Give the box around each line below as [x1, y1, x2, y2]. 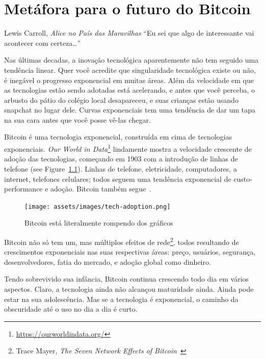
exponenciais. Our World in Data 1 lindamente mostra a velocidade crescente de [4, 142, 252, 154]
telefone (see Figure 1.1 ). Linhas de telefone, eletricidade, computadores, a [4, 163, 237, 174]
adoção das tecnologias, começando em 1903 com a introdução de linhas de [4, 153, 238, 164]
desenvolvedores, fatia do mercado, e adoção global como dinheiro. [4, 256, 211, 267]
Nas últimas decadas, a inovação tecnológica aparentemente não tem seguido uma [4, 54, 259, 65]
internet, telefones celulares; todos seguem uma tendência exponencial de [4, 173, 231, 184]
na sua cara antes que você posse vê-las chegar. [4, 114, 151, 125]
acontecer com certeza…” [4, 37, 81, 48]
